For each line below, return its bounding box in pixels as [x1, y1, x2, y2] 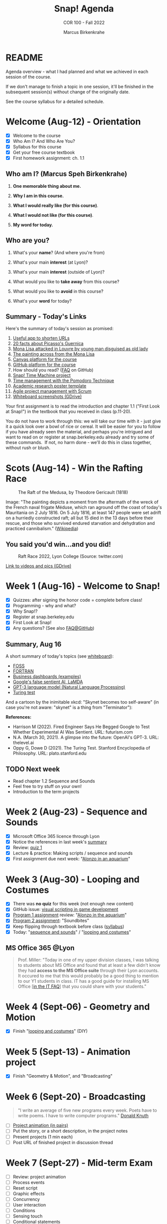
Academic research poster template [12, 383, 86, 389]
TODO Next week [5, 765, 60, 773]
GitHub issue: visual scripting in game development [12, 906, 118, 912]
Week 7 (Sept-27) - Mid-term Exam [5, 1157, 153, 1169]
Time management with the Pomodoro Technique [12, 378, 114, 384]
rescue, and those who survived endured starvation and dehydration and [5, 520, 155, 526]
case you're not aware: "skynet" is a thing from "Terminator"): [5, 705, 133, 711]
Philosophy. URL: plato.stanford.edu [12, 750, 86, 757]
